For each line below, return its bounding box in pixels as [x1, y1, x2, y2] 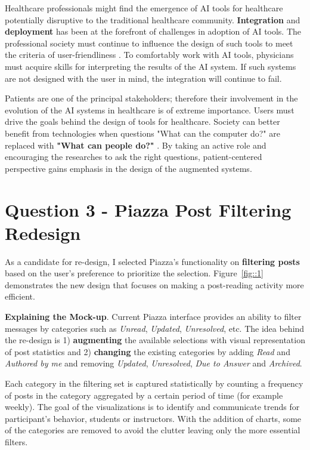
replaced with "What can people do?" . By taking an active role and [5, 138, 266, 151]
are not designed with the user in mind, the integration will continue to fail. [5, 72, 282, 84]
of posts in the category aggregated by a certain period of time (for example [5, 389, 283, 401]
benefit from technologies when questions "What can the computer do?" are [5, 127, 280, 139]
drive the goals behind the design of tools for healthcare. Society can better [5, 115, 280, 128]
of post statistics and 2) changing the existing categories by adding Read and [5, 345, 290, 357]
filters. [5, 435, 28, 448]
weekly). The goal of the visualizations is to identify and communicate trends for [5, 400, 300, 413]
